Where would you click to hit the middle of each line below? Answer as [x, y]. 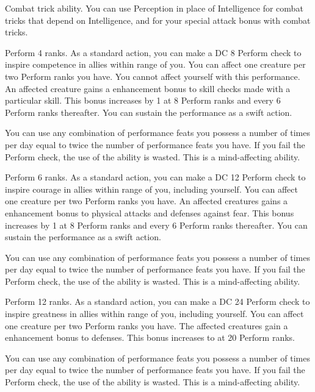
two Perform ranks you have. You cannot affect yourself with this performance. [153, 76]
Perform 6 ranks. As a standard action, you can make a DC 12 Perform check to [155, 177]
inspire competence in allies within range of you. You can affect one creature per [155, 64]
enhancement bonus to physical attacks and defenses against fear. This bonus [150, 212]
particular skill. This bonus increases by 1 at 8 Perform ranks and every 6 [143, 100]
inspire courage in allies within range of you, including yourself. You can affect [151, 189]
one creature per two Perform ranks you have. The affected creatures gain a [147, 325]
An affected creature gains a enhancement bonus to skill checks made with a [148, 88]
